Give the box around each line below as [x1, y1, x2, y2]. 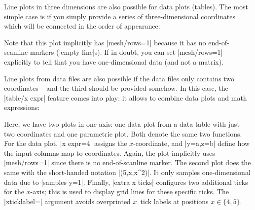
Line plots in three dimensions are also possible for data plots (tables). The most [4, 1, 248, 11]
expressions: [4, 102, 40, 112]
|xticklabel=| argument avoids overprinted [4, 196, 131, 206]
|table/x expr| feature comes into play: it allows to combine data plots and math [4, 92, 247, 103]
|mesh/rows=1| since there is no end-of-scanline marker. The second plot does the [4, 157, 251, 168]
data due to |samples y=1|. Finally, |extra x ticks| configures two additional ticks [4, 176, 248, 187]
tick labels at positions [140, 196, 209, 206]
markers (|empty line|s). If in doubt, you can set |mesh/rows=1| [30, 47, 223, 57]
